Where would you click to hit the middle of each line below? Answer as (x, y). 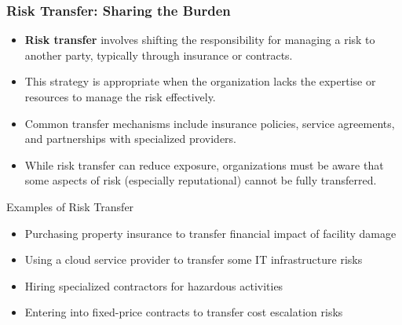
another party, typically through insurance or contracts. (159, 55)
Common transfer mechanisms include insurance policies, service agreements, (210, 123)
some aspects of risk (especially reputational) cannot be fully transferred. (201, 180)
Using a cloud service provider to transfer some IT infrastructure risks (194, 259)
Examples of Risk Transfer (70, 206)
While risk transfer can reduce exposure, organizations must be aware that (204, 164)
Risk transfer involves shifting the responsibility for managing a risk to (200, 40)
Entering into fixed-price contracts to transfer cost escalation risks (184, 312)
